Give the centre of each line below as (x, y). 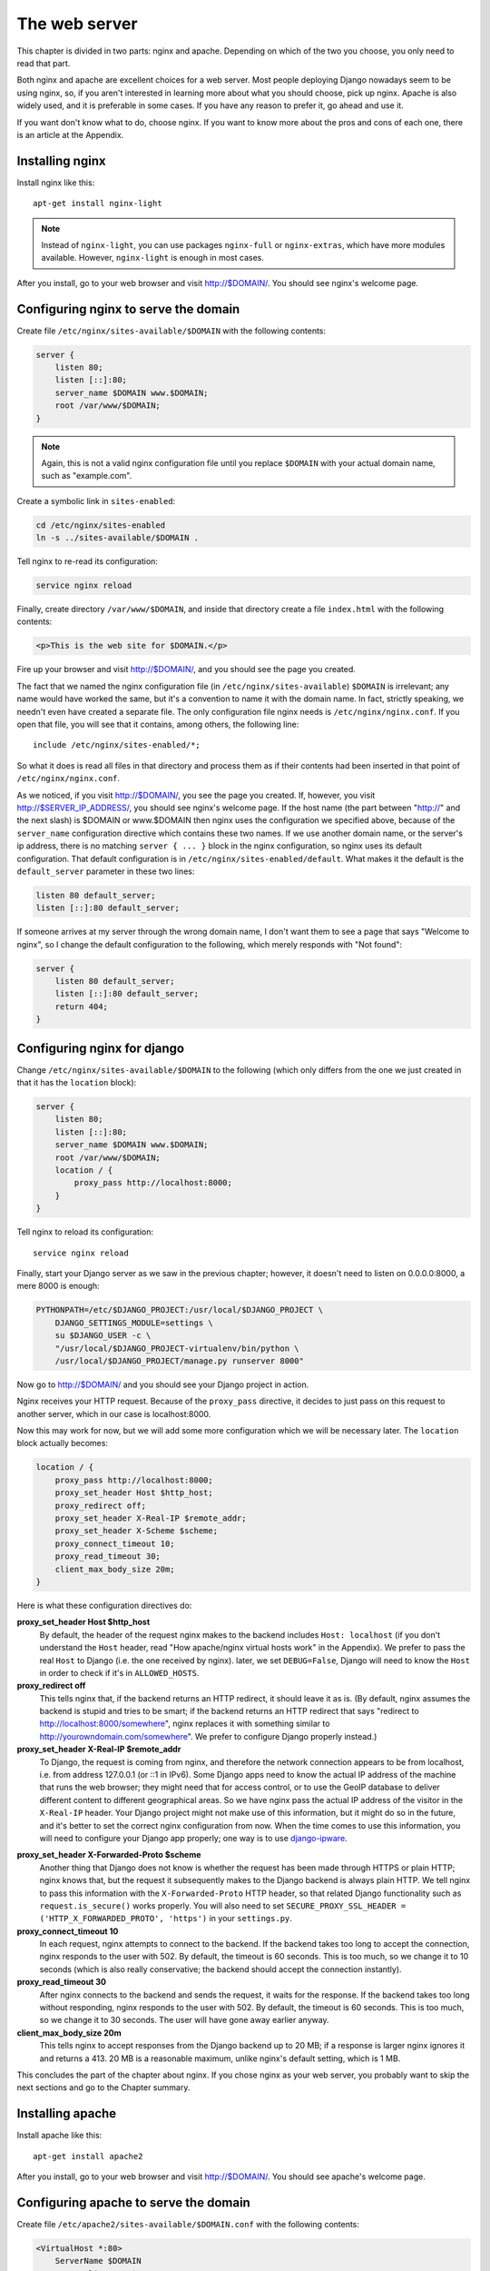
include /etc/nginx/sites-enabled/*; (117, 745)
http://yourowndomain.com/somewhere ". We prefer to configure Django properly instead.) (208, 1736)
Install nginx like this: (56, 183)
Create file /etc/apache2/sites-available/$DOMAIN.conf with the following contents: (188, 2224)
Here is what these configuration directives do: (104, 1605)
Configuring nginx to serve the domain (128, 309)
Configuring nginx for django (101, 1048)
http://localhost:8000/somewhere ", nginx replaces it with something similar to (185, 1724)
